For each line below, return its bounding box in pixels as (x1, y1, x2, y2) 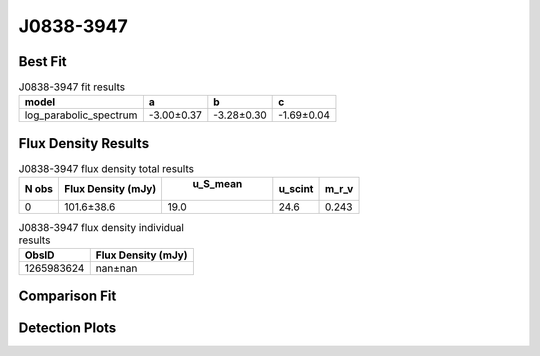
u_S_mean (192, 177, 243, 191)
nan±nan (95, 261, 138, 275)
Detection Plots (18, 320, 117, 337)
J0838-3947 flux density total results (18, 162, 195, 176)
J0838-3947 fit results (18, 80, 125, 94)
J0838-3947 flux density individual (18, 220, 185, 234)
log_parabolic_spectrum (24, 108, 138, 122)
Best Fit (18, 53, 67, 70)
